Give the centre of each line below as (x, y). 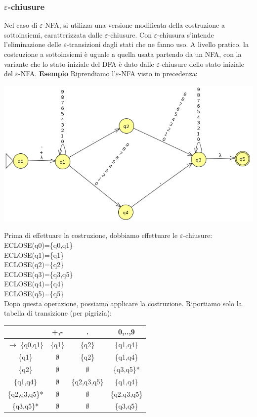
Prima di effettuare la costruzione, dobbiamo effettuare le (91, 235)
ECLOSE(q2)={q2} (34, 264)
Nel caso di (21, 25)
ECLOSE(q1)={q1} (34, 255)
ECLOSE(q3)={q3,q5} (39, 274)
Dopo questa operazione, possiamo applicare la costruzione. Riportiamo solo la (123, 303)
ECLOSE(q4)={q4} (34, 284)
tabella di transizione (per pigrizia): (58, 313)
